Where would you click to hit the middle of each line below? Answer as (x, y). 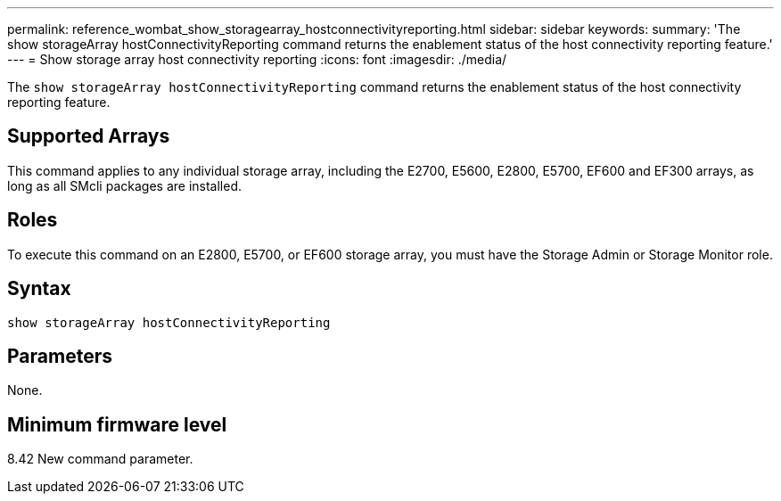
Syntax (39, 289)
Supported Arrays (89, 136)
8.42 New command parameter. (100, 459)
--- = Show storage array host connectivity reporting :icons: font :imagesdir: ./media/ (257, 59)
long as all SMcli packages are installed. (124, 185)
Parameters (60, 356)
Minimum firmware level (117, 424)
